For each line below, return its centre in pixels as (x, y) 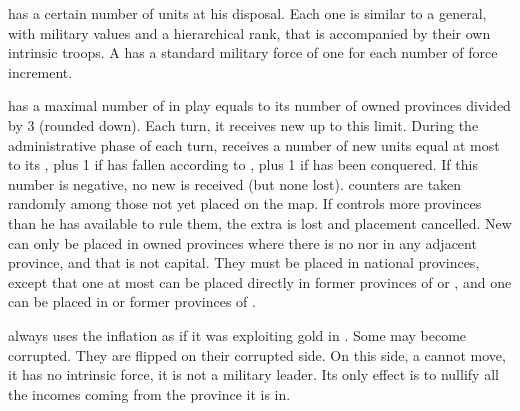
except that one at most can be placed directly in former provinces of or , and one (260, 281)
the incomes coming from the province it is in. (149, 393)
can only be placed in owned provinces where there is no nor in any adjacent (242, 242)
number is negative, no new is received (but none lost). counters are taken (235, 183)
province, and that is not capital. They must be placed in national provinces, (244, 262)
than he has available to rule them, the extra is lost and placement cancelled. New (260, 222)
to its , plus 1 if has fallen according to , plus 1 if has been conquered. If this (243, 164)
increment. (40, 71)
